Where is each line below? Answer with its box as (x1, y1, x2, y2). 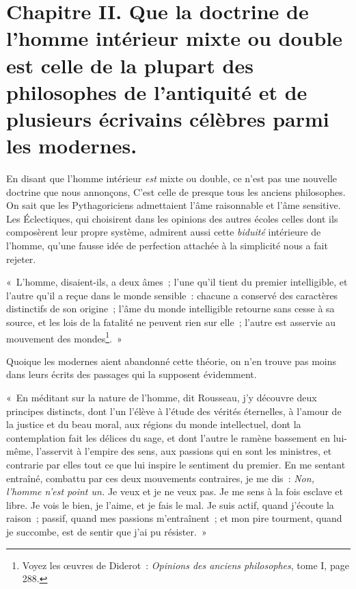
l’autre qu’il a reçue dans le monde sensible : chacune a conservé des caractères (6, 288, 338, 302)
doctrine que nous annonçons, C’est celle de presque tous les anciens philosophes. (6, 184, 346, 199)
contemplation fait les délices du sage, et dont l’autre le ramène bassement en (6, 430, 331, 444)
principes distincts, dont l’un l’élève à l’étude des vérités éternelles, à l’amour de (6, 403, 342, 418)
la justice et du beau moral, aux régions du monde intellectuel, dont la (6, 417, 301, 431)
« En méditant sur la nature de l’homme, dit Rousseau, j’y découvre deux (6, 390, 317, 405)
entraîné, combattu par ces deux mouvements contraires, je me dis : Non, (6, 471, 314, 485)
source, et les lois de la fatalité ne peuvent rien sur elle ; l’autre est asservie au (6, 315, 336, 329)
